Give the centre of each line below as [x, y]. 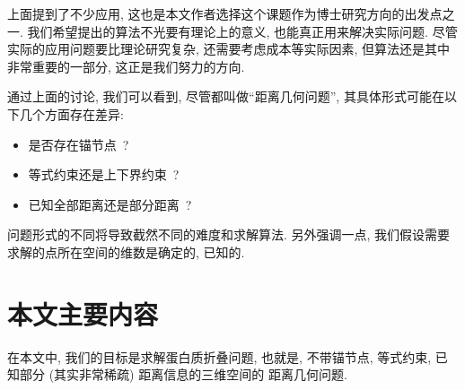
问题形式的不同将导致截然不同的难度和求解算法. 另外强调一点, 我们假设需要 [229, 234]
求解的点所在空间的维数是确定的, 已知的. [126, 251]
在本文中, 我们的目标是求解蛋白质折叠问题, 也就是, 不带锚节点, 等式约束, [219, 356]
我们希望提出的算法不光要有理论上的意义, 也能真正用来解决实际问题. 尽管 [242, 31]
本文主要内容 [83, 313]
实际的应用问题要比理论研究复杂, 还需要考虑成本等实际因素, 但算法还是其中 [229, 49]
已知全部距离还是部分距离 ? [110, 204]
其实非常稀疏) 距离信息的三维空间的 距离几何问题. [201, 374]
